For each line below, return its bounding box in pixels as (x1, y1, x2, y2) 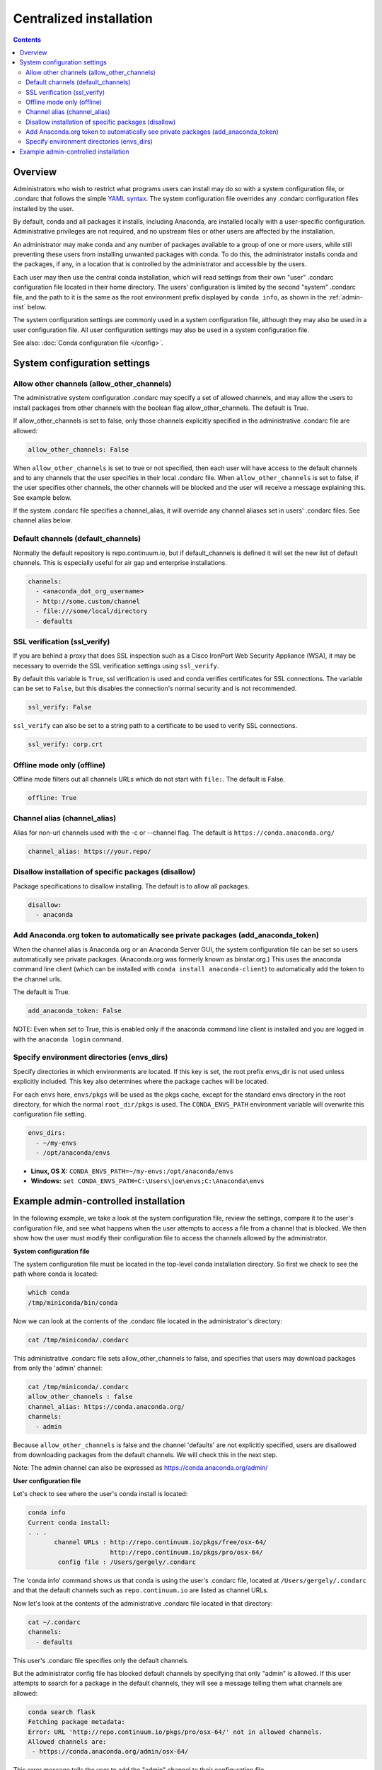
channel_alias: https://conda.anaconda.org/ (28, 1403, 185, 1410)
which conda (28, 1289, 70, 1297)
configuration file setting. (13, 1110, 86, 1119)
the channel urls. (13, 974, 62, 983)
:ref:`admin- (328, 292, 364, 301)
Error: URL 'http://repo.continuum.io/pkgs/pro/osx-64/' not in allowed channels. (28, 1728, 323, 1736)
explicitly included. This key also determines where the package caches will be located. (13, 1077, 269, 1086)
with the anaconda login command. (13, 1034, 124, 1044)
